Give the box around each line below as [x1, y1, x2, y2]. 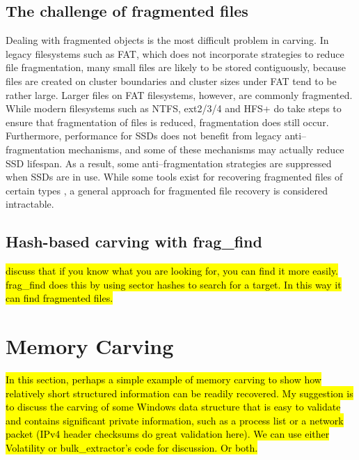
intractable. [6, 197, 54, 211]
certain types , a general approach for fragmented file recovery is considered [6, 183, 328, 197]
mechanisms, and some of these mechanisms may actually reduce [68, 141, 344, 156]
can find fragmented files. [6, 291, 113, 305]
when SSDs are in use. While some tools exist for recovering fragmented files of [6, 169, 343, 184]
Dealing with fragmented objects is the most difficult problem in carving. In [6, 33, 329, 47]
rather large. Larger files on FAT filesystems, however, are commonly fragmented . [6, 87, 353, 102]
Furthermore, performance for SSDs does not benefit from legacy [6, 128, 282, 143]
